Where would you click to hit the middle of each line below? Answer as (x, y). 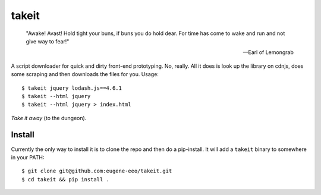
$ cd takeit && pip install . (66, 179)
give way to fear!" (48, 41)
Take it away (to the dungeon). (49, 118)
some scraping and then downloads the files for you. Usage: (85, 74)
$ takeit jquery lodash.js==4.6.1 (72, 88)
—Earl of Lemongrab (268, 52)
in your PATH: (28, 157)
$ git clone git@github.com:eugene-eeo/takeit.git (97, 171)
